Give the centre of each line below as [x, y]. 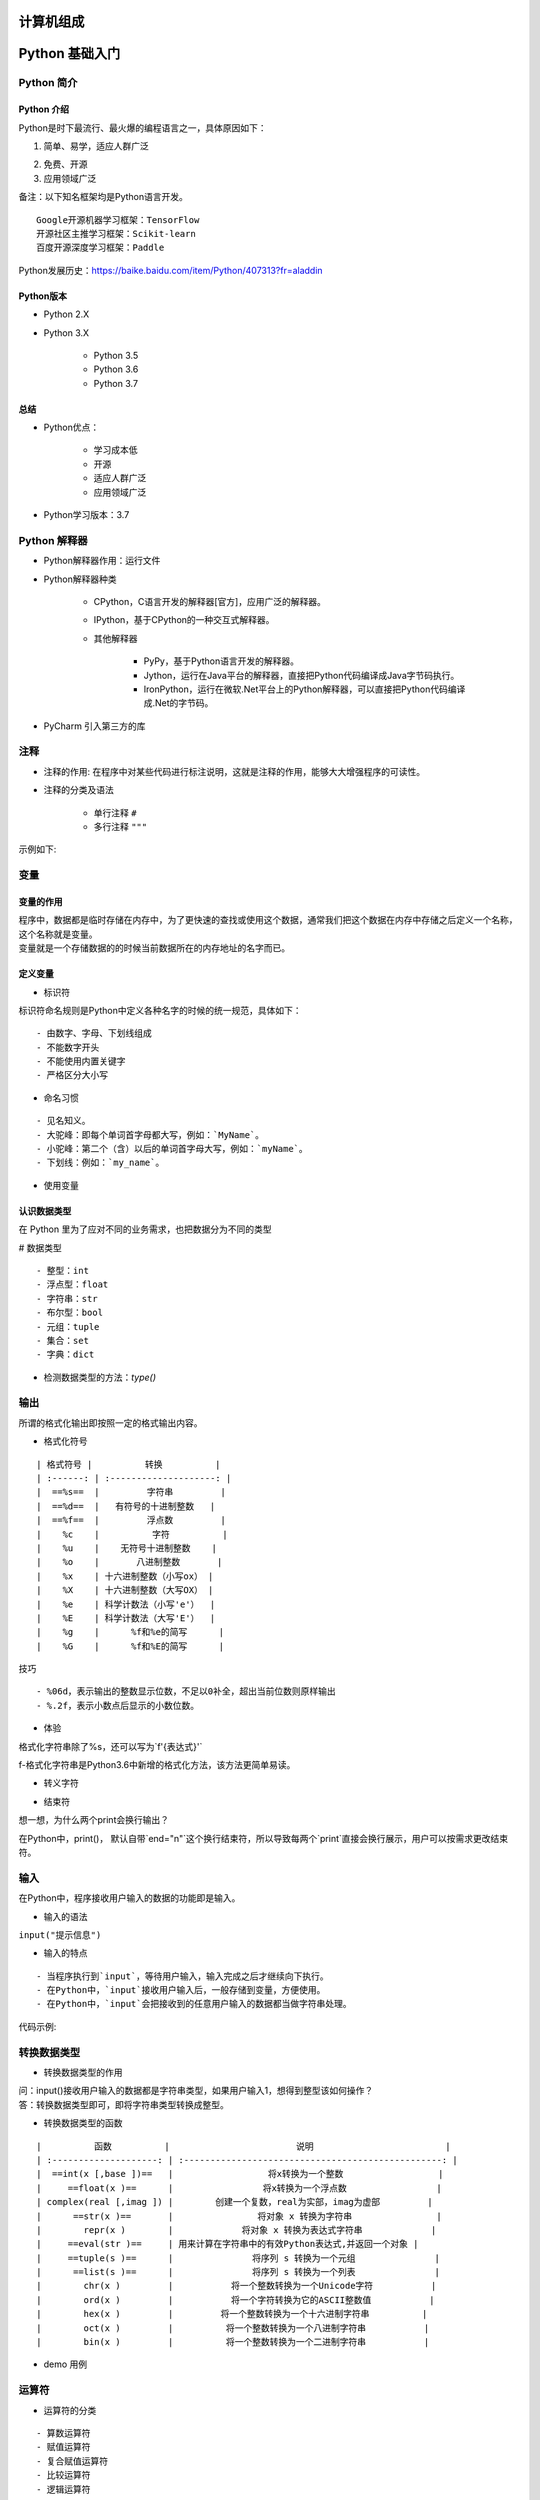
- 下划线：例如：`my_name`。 [100, 1163]
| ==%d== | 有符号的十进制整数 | [126, 1506]
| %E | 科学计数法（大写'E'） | [126, 1618]
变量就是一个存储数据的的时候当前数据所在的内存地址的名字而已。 [154, 948]
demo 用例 [65, 2364]
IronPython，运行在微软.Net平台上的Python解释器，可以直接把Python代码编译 [304, 689]
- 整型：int [63, 1270]
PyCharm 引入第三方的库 [94, 726]
